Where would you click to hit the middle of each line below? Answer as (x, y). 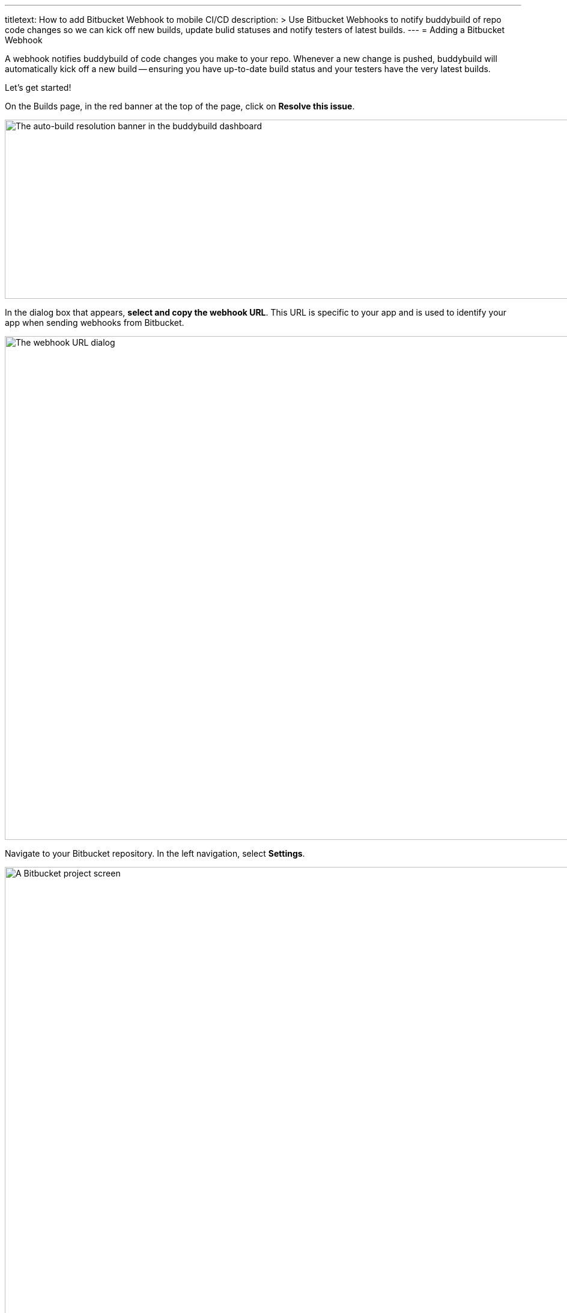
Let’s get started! (38, 87)
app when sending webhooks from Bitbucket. (95, 323)
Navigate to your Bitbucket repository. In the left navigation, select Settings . (155, 853)
